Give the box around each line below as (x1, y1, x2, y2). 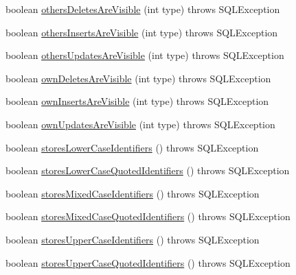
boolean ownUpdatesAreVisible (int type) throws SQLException (5, 117, 275, 131)
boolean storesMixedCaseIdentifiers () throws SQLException (5, 186, 260, 200)
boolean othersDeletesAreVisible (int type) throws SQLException (5, 2, 280, 16)
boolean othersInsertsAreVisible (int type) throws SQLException (5, 25, 278, 39)
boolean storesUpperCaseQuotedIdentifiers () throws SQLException (5, 255, 291, 270)
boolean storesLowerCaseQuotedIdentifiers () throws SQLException (5, 163, 290, 178)
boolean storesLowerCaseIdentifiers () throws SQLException (5, 140, 259, 154)
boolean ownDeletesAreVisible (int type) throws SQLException (5, 71, 271, 85)
